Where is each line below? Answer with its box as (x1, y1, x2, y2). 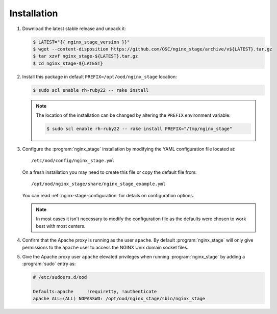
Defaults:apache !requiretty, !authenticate (33, 289, 157, 295)
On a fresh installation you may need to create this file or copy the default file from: (22, 169, 197, 175)
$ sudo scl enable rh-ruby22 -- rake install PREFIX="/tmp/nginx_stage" (46, 126, 233, 132)
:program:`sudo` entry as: (22, 260, 76, 267)
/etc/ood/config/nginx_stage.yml (31, 158, 115, 164)
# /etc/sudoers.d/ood (33, 274, 87, 280)
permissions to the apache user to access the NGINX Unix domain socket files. (22, 244, 189, 250)
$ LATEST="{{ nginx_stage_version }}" (33, 39, 130, 45)
